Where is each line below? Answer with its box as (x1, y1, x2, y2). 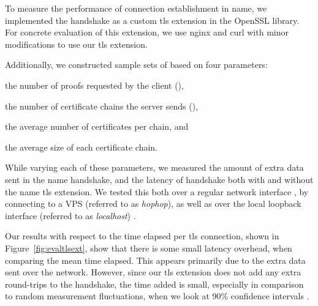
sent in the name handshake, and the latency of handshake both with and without (5, 173, 314, 185)
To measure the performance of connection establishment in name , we (5, 2, 267, 14)
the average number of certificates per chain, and (5, 120, 189, 133)
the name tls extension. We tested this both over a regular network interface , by (5, 185, 309, 198)
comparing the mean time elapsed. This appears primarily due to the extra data (5, 253, 306, 266)
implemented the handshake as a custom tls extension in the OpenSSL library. (5, 13, 300, 26)
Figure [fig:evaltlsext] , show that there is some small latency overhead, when (5, 241, 292, 254)
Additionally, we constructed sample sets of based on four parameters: (5, 58, 268, 71)
